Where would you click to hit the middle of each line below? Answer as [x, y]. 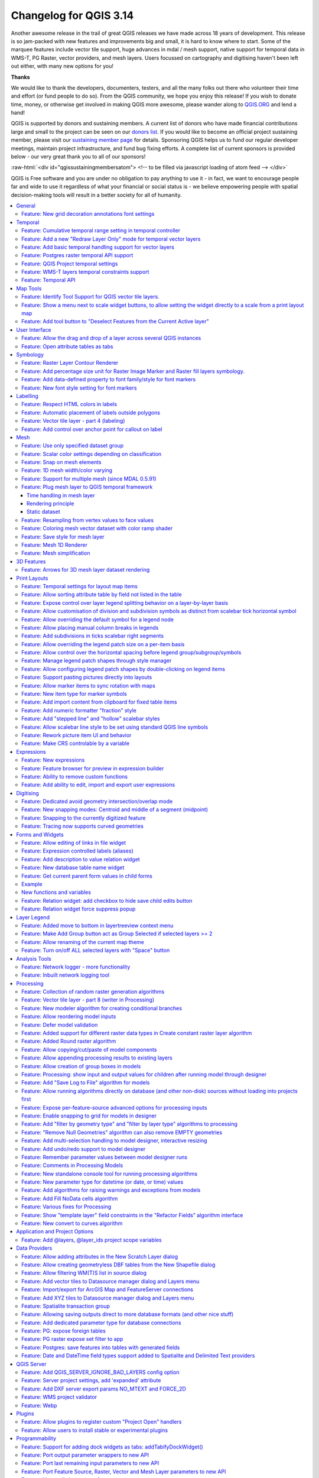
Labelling [27, 396]
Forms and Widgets [40, 834]
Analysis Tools [34, 958]
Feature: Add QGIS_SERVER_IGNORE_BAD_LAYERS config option [100, 1372]
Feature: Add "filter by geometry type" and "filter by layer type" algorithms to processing [129, 1124]
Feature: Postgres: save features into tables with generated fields [101, 1347]
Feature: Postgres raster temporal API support [77, 255]
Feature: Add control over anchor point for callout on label [92, 429]
